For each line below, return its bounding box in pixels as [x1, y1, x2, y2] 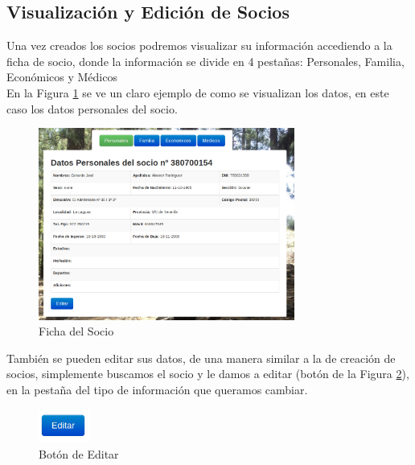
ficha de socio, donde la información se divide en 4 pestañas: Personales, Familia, [6, 52, 405, 69]
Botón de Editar [39, 445, 119, 462]
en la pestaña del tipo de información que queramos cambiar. [6, 381, 308, 398]
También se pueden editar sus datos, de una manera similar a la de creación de [6, 349, 396, 366]
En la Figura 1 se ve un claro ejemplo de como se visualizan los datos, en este [6, 84, 389, 101]
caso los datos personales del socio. [6, 100, 178, 117]
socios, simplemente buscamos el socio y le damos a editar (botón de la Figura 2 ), [6, 365, 409, 382]
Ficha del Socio [39, 323, 114, 339]
